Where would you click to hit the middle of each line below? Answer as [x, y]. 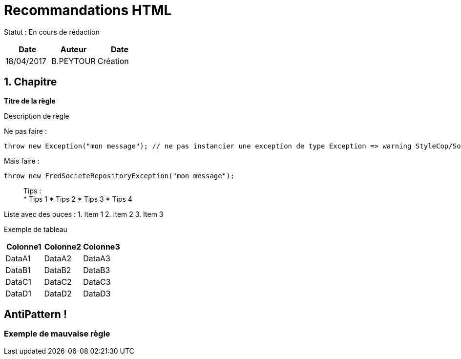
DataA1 [18, 258]
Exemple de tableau [36, 229]
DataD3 [97, 293]
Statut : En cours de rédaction [52, 32]
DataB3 [97, 270]
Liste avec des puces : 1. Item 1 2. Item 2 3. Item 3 [84, 214]
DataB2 [58, 270]
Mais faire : [22, 161]
